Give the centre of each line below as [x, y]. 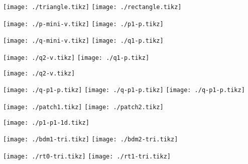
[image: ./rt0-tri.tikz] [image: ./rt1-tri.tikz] [87, 156]
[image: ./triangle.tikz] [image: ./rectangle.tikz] [92, 7]
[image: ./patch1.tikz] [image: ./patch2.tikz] [83, 107]
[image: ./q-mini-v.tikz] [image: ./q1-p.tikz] [83, 41]
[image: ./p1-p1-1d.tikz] [46, 122]
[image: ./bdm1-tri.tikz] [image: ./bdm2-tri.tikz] [91, 140]
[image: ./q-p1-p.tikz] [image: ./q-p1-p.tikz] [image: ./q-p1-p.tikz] [124, 90]
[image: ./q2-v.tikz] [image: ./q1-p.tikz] [76, 58]
